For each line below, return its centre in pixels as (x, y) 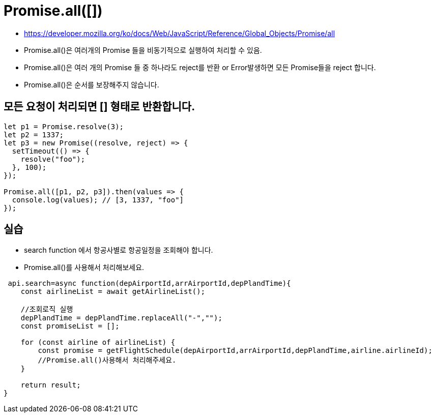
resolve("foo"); (53, 159)
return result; (51, 385)
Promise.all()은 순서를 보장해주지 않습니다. (92, 84)
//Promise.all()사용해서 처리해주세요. (107, 360)
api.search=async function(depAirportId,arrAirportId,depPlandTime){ (149, 284)
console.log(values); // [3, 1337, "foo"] (98, 200)
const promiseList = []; (70, 326)
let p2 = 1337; (34, 135)
